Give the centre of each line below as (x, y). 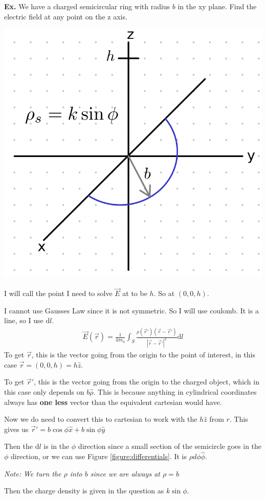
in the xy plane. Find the (217, 6)
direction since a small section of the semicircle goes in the (170, 446)
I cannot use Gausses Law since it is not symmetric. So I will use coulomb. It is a (131, 310)
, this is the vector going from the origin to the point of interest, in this (143, 355)
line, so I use (24, 320)
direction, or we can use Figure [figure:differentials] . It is (99, 456)
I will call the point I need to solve (58, 293)
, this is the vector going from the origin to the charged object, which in (147, 382)
